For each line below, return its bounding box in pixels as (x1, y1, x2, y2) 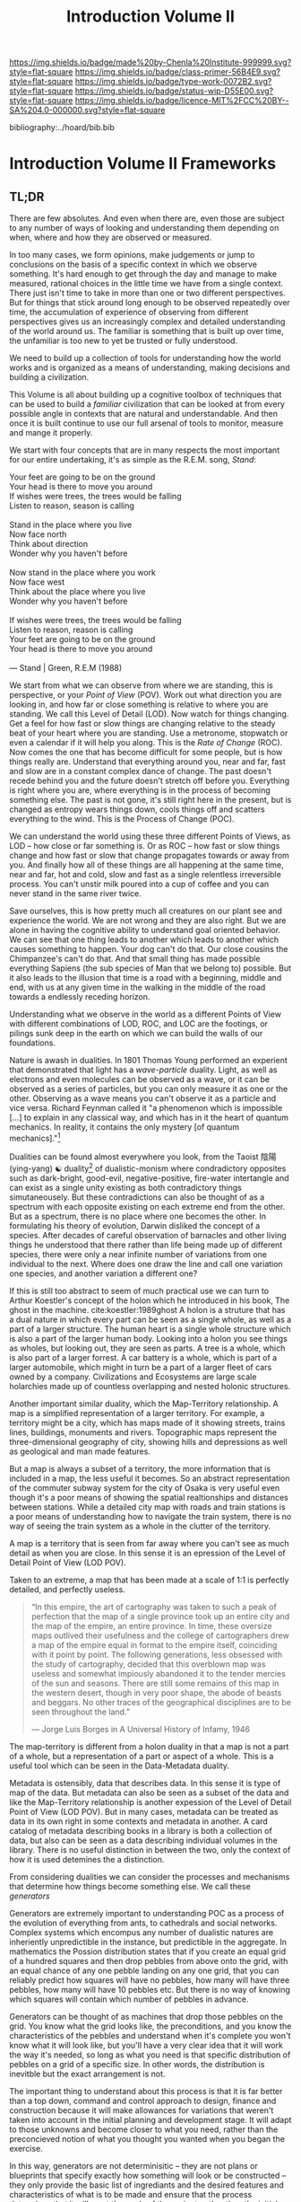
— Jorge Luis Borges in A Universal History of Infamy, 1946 (30, 1723, 251, 1734)
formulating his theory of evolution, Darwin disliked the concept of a (9, 1220, 261, 1231)
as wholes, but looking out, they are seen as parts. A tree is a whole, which (9, 1343, 286, 1353)
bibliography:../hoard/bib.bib (9, 122, 115, 133)
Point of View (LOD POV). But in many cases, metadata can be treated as (9, 1806, 279, 1817)
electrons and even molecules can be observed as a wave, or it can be (9, 1074, 271, 1085)
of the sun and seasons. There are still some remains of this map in (30, 1678, 279, 1688)
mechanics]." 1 (9, 1132, 61, 1143)
